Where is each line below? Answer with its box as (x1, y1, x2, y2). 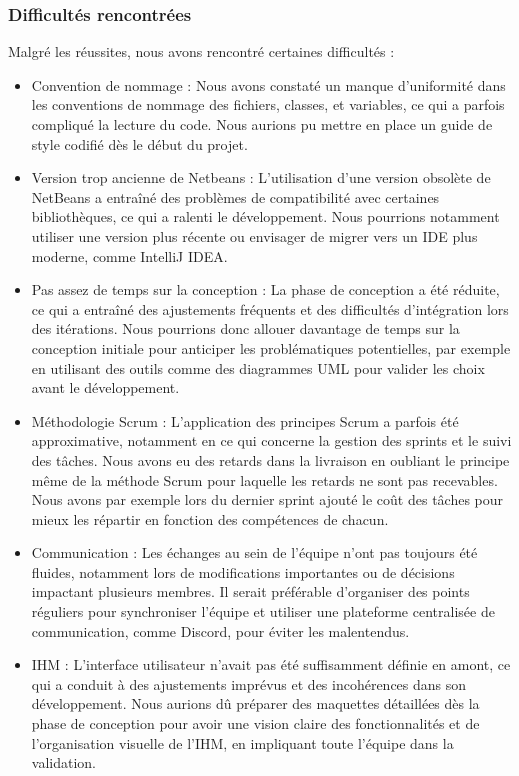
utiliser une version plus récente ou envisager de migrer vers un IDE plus (31, 225, 478, 246)
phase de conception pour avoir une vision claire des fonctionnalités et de (31, 713, 480, 734)
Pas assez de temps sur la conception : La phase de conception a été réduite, (31, 279, 500, 300)
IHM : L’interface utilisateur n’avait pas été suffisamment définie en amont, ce (31, 654, 511, 675)
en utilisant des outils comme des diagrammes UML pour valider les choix (31, 357, 485, 378)
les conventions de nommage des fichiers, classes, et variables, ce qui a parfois (31, 94, 505, 115)
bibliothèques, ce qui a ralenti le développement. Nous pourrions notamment (31, 206, 500, 227)
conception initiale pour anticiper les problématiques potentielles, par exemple (31, 337, 511, 358)
